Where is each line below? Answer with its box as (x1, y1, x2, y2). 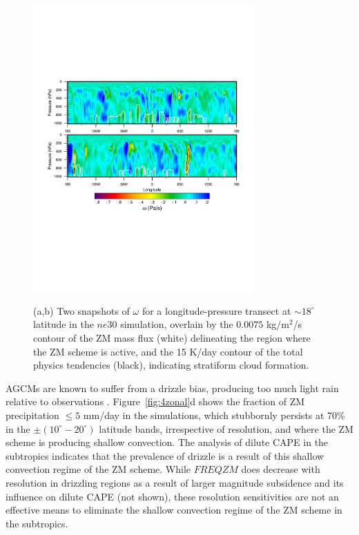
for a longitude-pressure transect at (142, 303, 291, 318)
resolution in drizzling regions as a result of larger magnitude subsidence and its (6, 475, 344, 489)
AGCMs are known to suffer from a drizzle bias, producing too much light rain (6, 380, 339, 395)
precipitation (6, 407, 59, 422)
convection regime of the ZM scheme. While (6, 462, 191, 476)
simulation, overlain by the (120, 317, 233, 331)
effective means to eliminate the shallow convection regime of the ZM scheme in (6, 503, 342, 517)
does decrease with (241, 462, 320, 476)
